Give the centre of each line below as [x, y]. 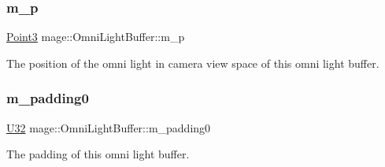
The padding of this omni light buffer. [98, 154]
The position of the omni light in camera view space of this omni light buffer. [193, 63]
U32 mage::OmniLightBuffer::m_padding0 [109, 127]
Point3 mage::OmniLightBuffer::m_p [96, 37]
